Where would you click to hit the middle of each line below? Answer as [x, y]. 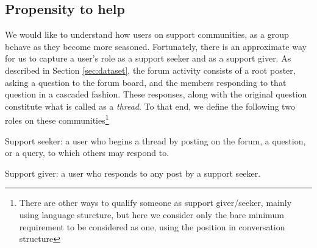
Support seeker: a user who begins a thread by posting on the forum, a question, [155, 140]
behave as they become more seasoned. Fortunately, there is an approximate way [156, 46]
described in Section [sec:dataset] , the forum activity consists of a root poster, [150, 70]
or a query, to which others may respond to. [87, 153]
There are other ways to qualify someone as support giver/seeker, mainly [155, 203]
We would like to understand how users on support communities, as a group [147, 34]
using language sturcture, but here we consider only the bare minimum [151, 214]
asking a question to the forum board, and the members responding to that [146, 82]
